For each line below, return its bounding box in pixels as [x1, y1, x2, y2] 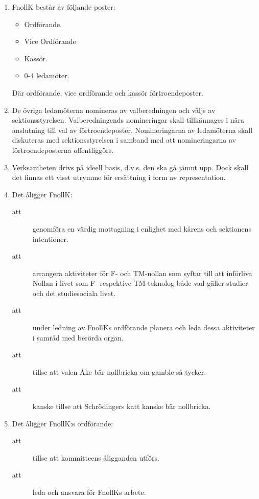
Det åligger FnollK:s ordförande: [12, 418, 113, 428]
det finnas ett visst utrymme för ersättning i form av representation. [12, 172, 226, 183]
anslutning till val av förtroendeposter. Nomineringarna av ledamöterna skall [12, 124, 253, 135]
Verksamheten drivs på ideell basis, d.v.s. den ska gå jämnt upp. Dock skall [12, 162, 249, 172]
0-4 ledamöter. [24, 70, 69, 81]
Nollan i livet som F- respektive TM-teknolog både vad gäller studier [32, 278, 248, 288]
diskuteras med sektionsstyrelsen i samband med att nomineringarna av [12, 134, 236, 145]
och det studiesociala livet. [32, 287, 116, 298]
